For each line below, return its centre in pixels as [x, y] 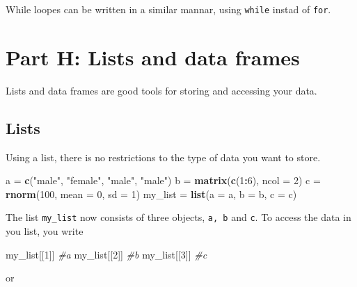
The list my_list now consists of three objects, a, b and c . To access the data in [178, 217]
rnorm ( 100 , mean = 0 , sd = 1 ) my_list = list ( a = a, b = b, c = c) [151, 194]
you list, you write [45, 231]
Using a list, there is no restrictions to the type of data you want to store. [163, 157]
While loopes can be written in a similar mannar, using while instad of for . [168, 9]
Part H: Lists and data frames [153, 57]
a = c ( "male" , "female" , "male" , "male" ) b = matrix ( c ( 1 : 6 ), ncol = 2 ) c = [163, 180]
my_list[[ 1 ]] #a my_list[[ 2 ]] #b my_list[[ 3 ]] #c [106, 254]
